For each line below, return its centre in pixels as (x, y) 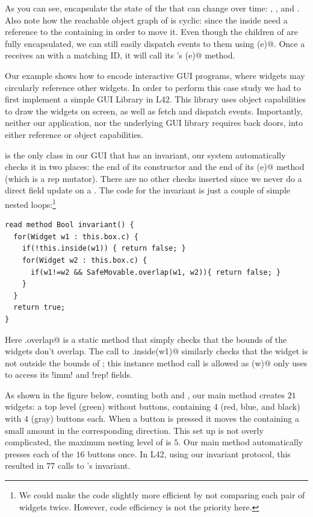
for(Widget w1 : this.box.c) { (76, 237)
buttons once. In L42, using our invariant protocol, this (189, 453)
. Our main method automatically (241, 442)
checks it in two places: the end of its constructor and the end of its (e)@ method (155, 167)
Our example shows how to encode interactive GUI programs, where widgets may (155, 75)
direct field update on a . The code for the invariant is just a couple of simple (148, 190)
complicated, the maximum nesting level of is (88, 442)
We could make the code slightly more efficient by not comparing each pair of (162, 495)
